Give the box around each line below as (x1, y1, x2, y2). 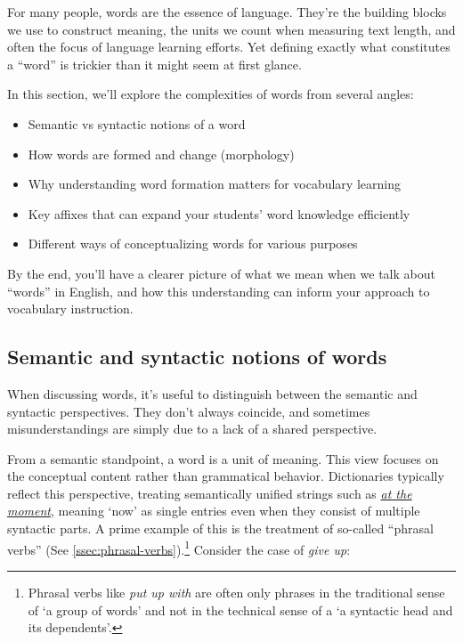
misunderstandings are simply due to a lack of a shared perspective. (7, 419, 378, 438)
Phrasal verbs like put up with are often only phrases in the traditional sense (28, 582, 445, 601)
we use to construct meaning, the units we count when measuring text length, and (7, 20, 456, 38)
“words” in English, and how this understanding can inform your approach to (7, 281, 430, 300)
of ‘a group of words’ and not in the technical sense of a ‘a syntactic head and (28, 600, 453, 619)
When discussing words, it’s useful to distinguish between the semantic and (7, 384, 418, 402)
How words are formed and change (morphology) (28, 144, 295, 163)
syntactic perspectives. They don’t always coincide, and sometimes (7, 402, 370, 420)
